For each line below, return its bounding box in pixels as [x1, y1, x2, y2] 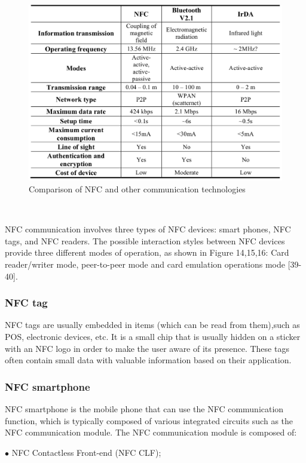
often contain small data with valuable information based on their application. [5, 354, 292, 366]
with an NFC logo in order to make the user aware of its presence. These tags [5, 342, 289, 354]
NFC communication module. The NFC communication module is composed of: [5, 426, 297, 439]
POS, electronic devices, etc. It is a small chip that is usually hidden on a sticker [5, 330, 301, 342]
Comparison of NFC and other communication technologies [29, 182, 246, 195]
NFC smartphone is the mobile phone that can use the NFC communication [5, 402, 284, 415]
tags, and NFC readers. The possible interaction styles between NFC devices [5, 234, 285, 247]
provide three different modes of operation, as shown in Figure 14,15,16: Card [5, 246, 289, 259]
